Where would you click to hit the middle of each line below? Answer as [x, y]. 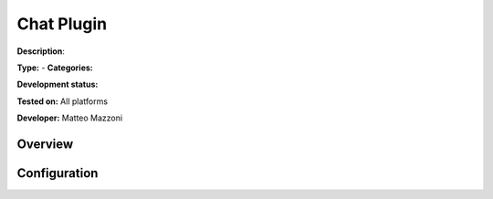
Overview [45, 144]
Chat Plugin [62, 24]
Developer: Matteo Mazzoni [70, 118]
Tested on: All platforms [63, 101]
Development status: [58, 84]
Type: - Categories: [55, 68]
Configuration [58, 173]
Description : [41, 51]
